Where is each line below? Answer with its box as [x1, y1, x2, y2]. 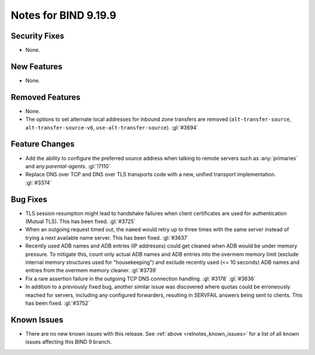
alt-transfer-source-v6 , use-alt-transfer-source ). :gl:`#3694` [25, 124, 198, 131]
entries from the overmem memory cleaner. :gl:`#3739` [25, 267, 157, 274]
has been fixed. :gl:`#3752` [25, 300, 90, 307]
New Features [10, 61, 62, 71]
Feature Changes [10, 139, 75, 149]
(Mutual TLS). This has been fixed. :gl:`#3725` [25, 218, 136, 225]
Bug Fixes [10, 194, 48, 204]
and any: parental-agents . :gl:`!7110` [25, 162, 111, 169]
